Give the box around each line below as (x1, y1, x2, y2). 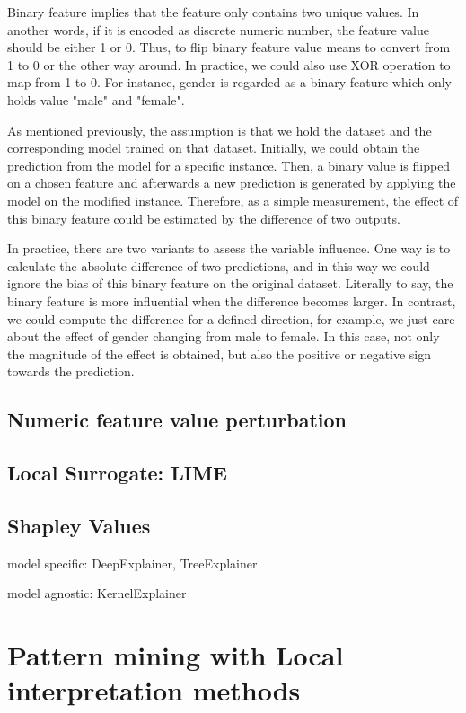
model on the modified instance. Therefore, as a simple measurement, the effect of (7, 190, 459, 209)
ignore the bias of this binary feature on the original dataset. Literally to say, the (7, 274, 453, 293)
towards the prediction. (7, 362, 135, 381)
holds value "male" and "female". (7, 90, 185, 109)
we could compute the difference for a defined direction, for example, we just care (7, 309, 455, 328)
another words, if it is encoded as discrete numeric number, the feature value (7, 20, 429, 39)
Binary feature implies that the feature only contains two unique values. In (7, 3, 419, 21)
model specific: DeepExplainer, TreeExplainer (7, 553, 258, 572)
